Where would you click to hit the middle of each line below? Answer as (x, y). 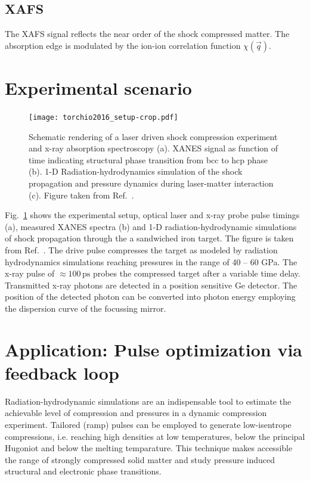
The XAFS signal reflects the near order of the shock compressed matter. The (147, 34)
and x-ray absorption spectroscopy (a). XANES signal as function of (154, 148)
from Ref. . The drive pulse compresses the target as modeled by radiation (141, 249)
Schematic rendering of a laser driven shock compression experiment (153, 136)
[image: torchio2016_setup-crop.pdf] (103, 117)
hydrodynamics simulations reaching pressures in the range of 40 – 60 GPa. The (151, 261)
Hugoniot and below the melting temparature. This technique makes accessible (149, 448)
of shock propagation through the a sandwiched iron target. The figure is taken (149, 238)
